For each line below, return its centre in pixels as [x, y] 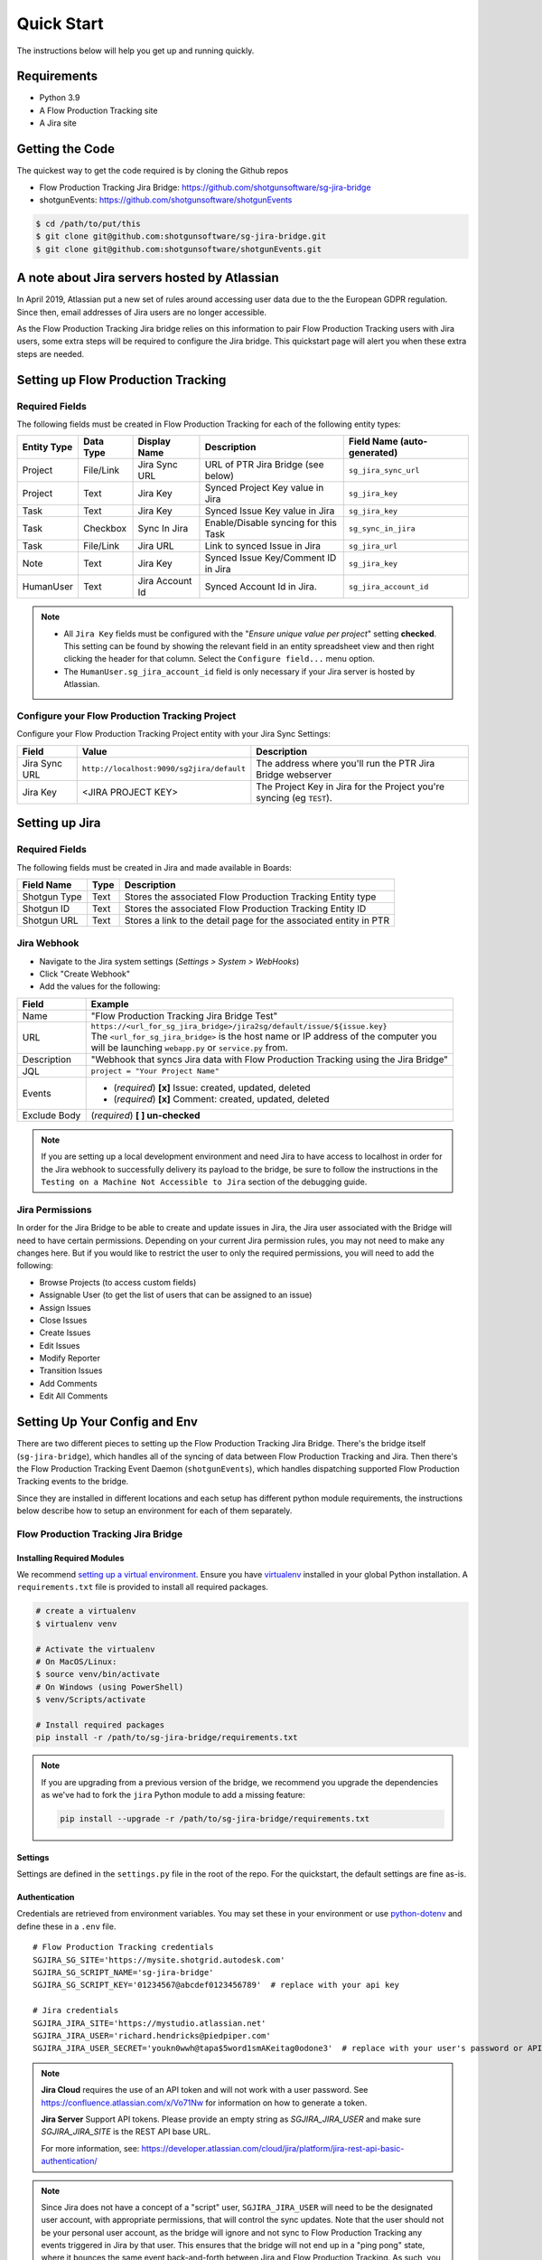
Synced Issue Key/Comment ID [271, 558]
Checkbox [104, 529]
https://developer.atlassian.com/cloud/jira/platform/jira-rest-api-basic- [273, 2148]
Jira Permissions [54, 1210]
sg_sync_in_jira [382, 528]
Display [154, 441]
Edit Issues [60, 1345]
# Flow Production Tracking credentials [123, 1947]
